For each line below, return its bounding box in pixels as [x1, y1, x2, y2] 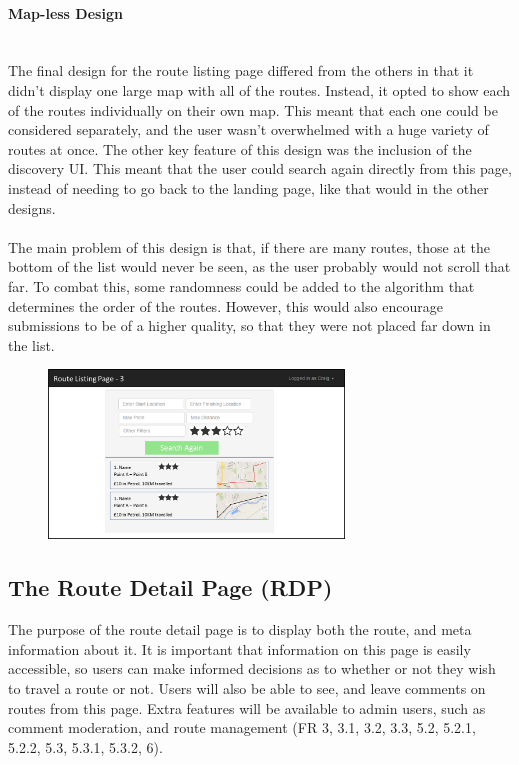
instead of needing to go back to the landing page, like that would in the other [8, 177, 489, 198]
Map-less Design [8, 2, 123, 23]
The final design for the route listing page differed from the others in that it [8, 60, 474, 81]
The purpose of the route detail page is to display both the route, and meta [8, 619, 472, 640]
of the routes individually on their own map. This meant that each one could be [8, 99, 498, 120]
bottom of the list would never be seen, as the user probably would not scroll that [8, 256, 511, 277]
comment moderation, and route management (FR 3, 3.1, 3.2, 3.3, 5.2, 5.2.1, [8, 717, 476, 738]
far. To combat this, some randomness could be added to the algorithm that [8, 275, 475, 296]
